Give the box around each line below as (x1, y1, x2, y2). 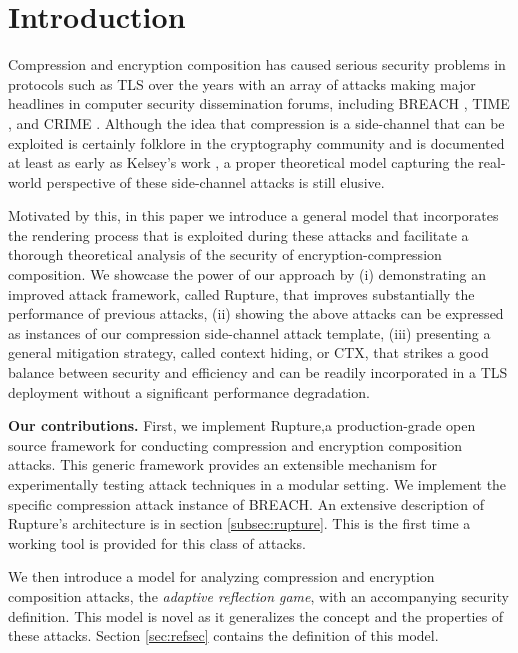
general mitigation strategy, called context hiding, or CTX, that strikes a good (8, 342, 489, 363)
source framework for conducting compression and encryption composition (8, 434, 463, 455)
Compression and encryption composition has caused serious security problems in (8, 54, 506, 75)
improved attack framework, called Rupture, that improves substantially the (8, 283, 475, 304)
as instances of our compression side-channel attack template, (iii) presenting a (8, 322, 491, 343)
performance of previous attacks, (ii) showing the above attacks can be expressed (8, 303, 504, 324)
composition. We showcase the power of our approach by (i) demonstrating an (8, 264, 487, 285)
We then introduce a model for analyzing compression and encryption (8, 566, 435, 587)
